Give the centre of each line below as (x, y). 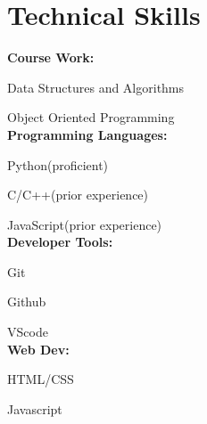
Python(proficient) (58, 164)
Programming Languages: (87, 134)
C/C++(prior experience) (78, 195)
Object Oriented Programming (91, 117)
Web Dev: (38, 349)
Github (27, 302)
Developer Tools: (60, 242)
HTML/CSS (41, 379)
